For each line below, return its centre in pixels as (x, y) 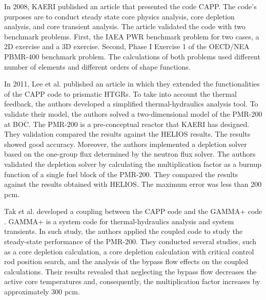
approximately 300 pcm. (42, 292)
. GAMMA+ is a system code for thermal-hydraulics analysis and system (119, 221)
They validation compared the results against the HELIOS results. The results (127, 134)
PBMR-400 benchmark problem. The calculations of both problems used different (132, 56)
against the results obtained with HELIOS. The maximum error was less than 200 (133, 184)
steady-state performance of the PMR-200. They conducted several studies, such (130, 241)
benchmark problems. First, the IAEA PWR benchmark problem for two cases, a (132, 36)
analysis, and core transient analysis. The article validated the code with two (125, 26)
